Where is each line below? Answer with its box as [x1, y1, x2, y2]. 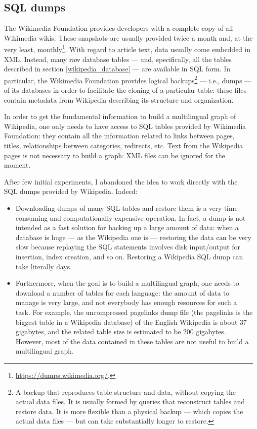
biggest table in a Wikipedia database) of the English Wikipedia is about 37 [15, 316, 247, 327]
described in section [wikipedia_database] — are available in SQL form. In [4, 63, 230, 74]
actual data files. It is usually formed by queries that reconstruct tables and [15, 396, 245, 407]
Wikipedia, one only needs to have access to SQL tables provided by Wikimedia [4, 121, 246, 131]
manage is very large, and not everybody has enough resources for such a [15, 297, 237, 307]
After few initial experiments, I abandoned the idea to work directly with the [4, 176, 238, 186]
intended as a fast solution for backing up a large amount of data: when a [15, 222, 239, 233]
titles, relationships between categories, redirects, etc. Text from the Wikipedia [4, 140, 243, 151]
